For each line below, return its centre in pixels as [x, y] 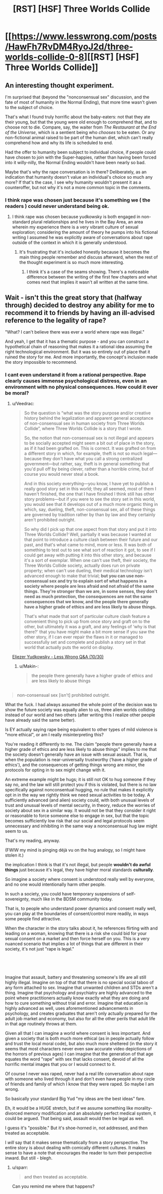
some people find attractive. [33, 918]
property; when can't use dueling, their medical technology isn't [88, 571]
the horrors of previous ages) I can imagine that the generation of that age [79, 1054]
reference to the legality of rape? [56, 320]
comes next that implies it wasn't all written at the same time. [88, 282]
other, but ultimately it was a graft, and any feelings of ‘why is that [90, 627]
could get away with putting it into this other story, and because [88, 555]
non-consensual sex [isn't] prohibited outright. [63, 695]
